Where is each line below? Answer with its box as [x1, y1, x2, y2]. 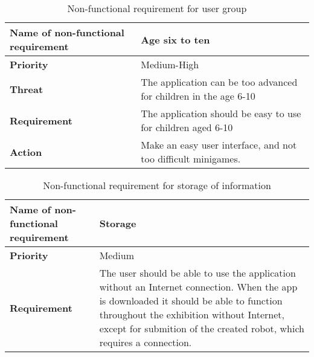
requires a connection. [99, 335, 192, 349]
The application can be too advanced [141, 75, 298, 89]
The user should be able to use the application [99, 266, 296, 280]
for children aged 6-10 [141, 120, 233, 134]
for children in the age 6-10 [141, 89, 255, 103]
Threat [10, 82, 43, 96]
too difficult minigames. [141, 152, 241, 166]
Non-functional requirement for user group [67, 1, 247, 15]
